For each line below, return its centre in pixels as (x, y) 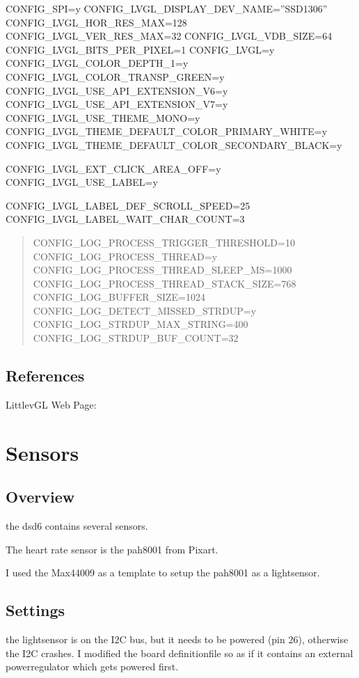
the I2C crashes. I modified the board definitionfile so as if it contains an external (179, 653)
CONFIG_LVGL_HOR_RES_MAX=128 (96, 22)
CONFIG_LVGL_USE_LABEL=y (82, 182)
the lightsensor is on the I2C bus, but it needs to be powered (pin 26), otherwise (177, 639)
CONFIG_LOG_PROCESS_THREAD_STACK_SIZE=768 (165, 283)
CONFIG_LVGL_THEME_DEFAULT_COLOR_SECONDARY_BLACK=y (174, 144)
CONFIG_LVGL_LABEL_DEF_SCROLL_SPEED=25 (128, 205)
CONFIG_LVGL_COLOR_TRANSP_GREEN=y (115, 76)
